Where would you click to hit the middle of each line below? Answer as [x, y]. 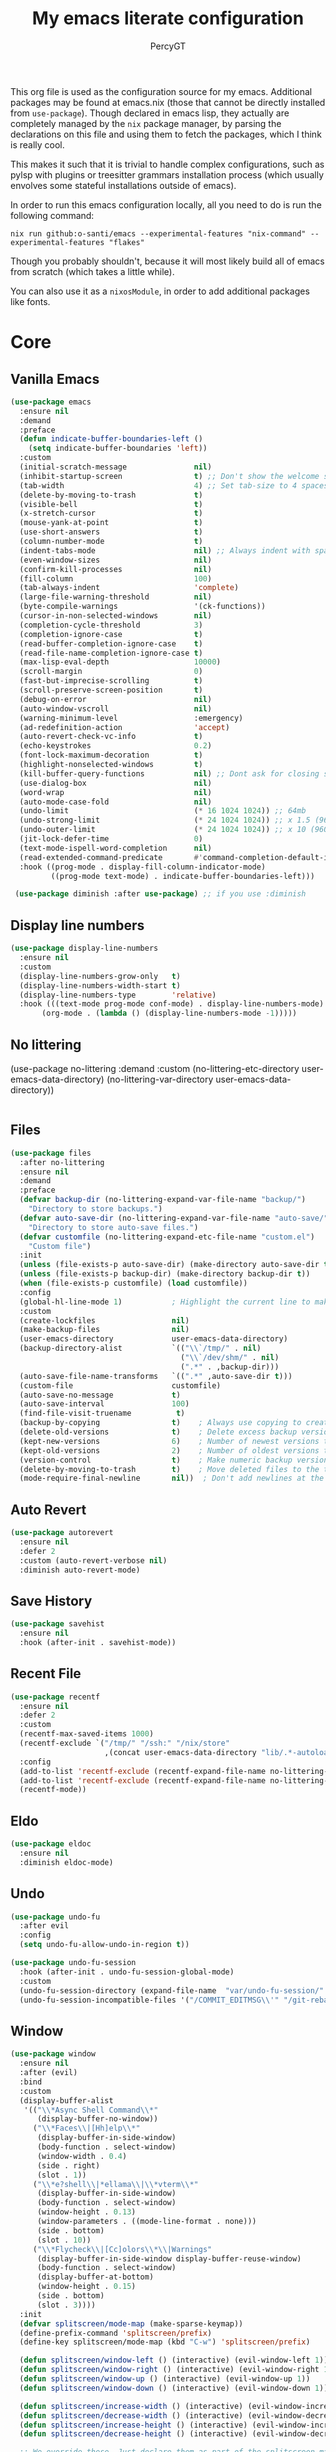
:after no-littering [62, 1162]
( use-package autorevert [62, 1533]
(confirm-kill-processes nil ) [116, 569]
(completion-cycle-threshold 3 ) [111, 625]
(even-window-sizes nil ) [116, 560]
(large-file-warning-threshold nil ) [116, 597]
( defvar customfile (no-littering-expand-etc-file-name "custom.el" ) [167, 1237]
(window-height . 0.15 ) [86, 2287]
